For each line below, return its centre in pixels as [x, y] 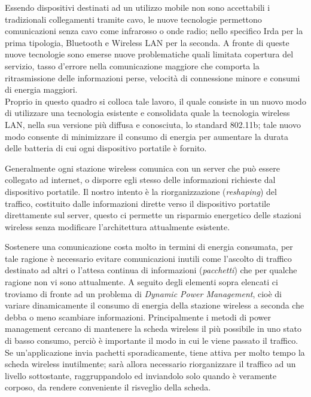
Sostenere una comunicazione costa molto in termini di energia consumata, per [149, 247]
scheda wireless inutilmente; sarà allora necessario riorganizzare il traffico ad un [150, 364]
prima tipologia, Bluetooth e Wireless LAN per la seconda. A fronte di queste [147, 42]
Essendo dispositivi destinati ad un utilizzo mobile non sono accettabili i [138, 7]
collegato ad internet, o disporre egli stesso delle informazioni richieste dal [140, 180]
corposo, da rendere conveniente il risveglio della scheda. [108, 387]
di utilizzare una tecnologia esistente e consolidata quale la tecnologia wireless [147, 113]
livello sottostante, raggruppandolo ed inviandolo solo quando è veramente [141, 375]
